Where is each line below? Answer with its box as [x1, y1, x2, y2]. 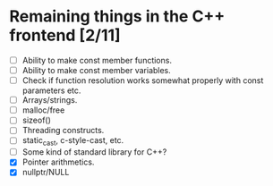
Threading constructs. [21, 125, 105, 136]
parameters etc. [21, 85, 81, 96]
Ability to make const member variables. [21, 65, 172, 75]
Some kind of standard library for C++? [21, 147, 167, 157]
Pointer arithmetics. [21, 156, 95, 167]
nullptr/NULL [21, 167, 70, 178]
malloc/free [21, 105, 65, 115]
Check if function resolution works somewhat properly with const [21, 75, 264, 86]
